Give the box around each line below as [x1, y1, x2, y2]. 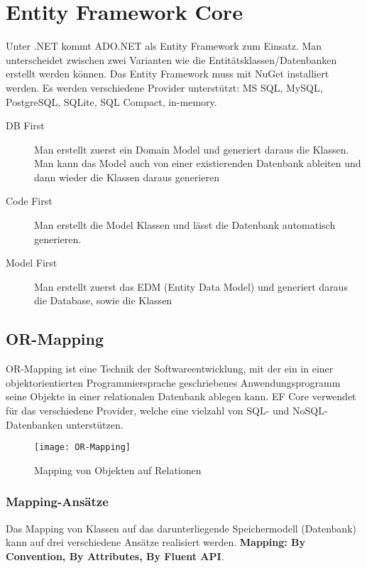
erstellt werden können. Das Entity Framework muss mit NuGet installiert [6, 66, 329, 81]
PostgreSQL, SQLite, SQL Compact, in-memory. [6, 94, 217, 109]
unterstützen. [65, 417, 124, 432]
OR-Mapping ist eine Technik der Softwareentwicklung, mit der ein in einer [6, 361, 334, 376]
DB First [6, 118, 45, 133]
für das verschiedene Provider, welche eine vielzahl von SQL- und [6, 403, 290, 418]
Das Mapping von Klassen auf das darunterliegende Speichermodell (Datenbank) [6, 520, 356, 535]
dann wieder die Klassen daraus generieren [34, 169, 219, 184]
